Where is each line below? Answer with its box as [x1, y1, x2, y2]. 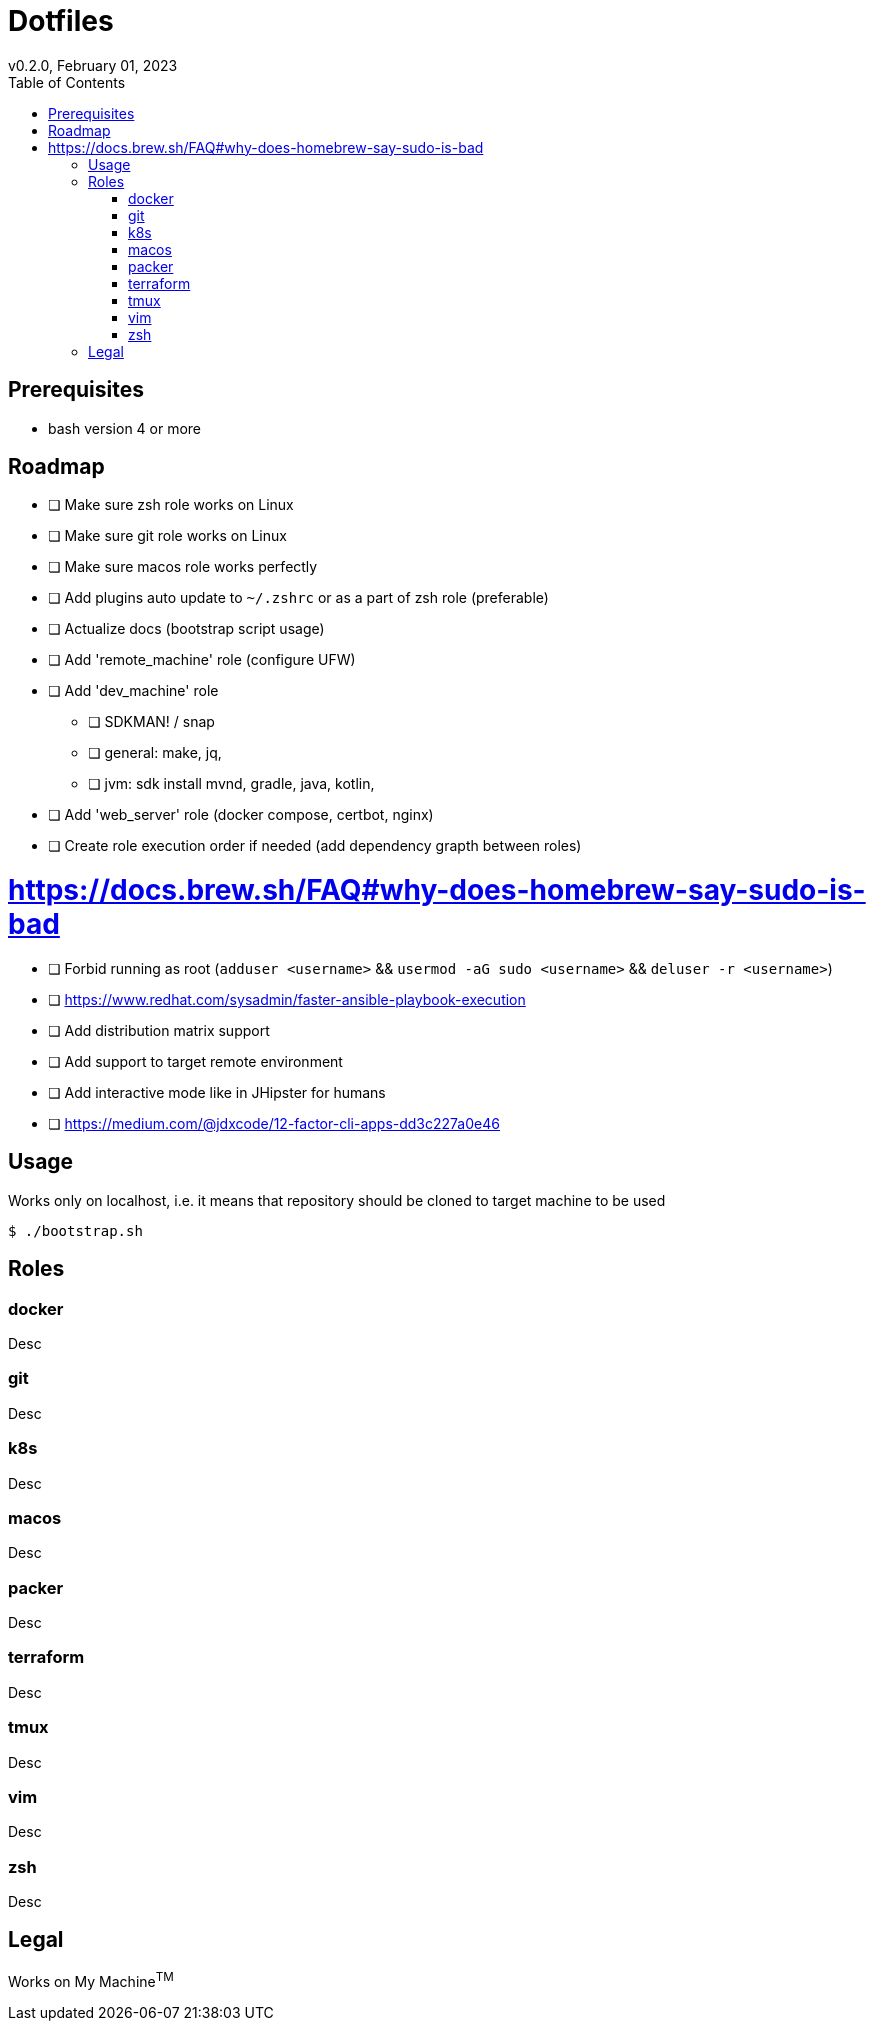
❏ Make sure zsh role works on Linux [48, 496, 294, 514]
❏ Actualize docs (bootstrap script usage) [48, 620, 325, 638]
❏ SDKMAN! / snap [88, 713, 215, 731]
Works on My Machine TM [8, 1969, 174, 1990]
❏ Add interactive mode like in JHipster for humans [48, 1083, 386, 1101]
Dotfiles [8, 4, 114, 38]
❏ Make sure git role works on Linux [48, 527, 287, 545]
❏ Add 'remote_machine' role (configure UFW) [48, 651, 356, 669]
